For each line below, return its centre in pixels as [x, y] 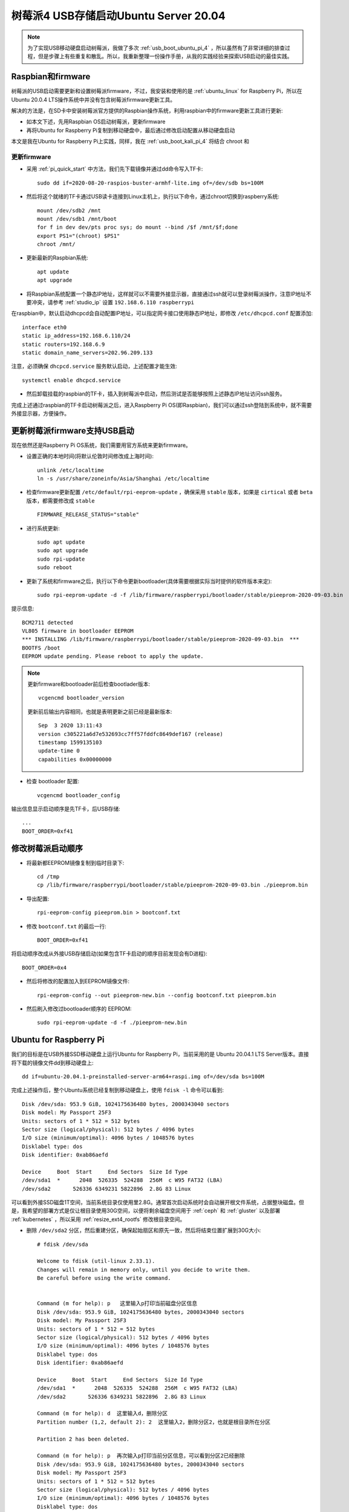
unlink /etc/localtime [71, 470]
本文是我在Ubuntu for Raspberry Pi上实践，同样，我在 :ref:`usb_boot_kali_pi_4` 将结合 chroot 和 [130, 142]
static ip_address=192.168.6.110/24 [76, 336]
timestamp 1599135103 [70, 742]
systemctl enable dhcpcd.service [71, 380]
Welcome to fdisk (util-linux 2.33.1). [96, 1261]
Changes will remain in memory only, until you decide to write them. [144, 1269]
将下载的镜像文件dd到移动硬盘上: [52, 1063]
